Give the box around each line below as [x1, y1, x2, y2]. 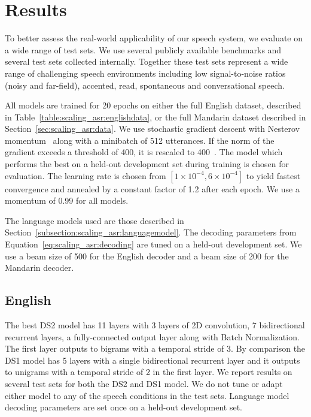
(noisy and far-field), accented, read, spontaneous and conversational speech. [5, 78, 285, 91]
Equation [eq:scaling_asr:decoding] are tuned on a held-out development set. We [5, 238, 302, 250]
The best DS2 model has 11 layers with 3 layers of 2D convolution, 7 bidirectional [5, 319, 305, 331]
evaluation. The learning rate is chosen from [5, 169, 166, 182]
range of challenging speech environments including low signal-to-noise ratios [5, 67, 286, 79]
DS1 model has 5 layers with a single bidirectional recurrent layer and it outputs [5, 353, 300, 366]
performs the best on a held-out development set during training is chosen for [5, 158, 289, 170]
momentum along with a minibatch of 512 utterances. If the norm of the [5, 134, 275, 146]
